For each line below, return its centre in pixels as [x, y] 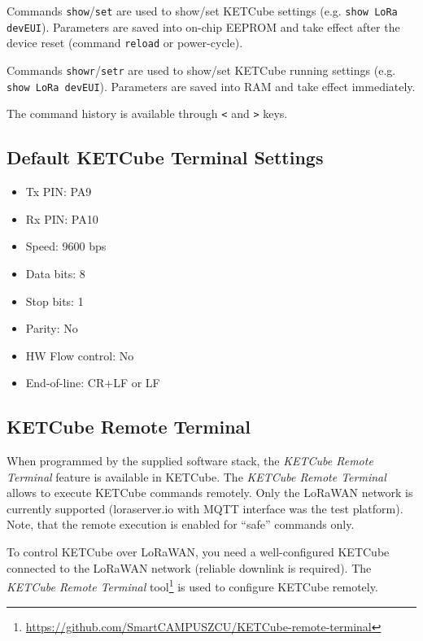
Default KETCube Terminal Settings [165, 157]
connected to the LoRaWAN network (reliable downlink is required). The [189, 567]
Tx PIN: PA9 [59, 192]
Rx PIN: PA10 [62, 218]
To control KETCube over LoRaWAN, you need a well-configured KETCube [198, 552]
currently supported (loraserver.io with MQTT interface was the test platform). [205, 508]
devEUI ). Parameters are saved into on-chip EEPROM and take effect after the [203, 26]
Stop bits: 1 [55, 301]
